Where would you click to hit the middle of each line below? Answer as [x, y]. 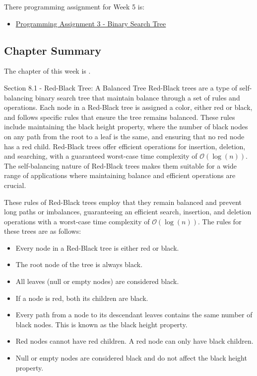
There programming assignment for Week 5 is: [74, 6]
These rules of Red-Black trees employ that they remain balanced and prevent [123, 202]
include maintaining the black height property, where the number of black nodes [126, 127]
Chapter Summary [53, 50]
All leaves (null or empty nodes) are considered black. [97, 281]
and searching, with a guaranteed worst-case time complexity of [101, 156]
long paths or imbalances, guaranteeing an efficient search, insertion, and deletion [128, 212]
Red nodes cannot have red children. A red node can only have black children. [134, 341]
